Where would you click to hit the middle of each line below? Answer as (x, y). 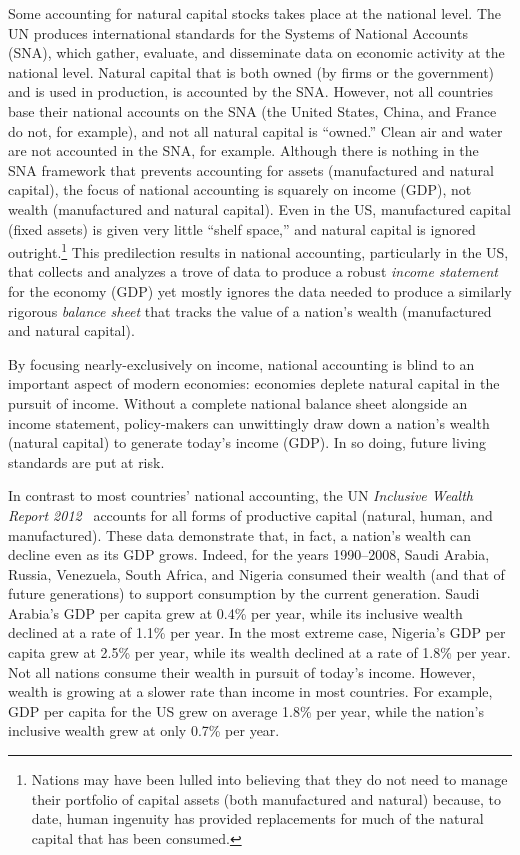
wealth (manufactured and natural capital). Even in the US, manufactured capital (259, 208)
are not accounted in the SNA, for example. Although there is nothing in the (243, 150)
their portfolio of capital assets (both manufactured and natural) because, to (266, 798)
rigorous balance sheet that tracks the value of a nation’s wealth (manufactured (250, 310)
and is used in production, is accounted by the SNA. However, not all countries (250, 91)
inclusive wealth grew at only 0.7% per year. (144, 730)
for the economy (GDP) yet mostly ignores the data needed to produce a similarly (260, 290)
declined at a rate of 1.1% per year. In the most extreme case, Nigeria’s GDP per (257, 632)
